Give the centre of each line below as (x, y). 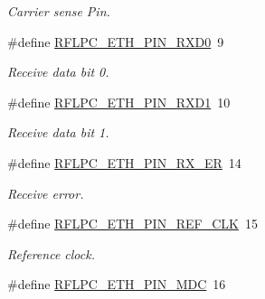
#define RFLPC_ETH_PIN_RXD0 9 (116, 41)
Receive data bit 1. (58, 132)
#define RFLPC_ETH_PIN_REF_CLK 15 (132, 224)
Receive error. (46, 193)
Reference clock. (51, 253)
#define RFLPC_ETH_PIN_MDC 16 (117, 284)
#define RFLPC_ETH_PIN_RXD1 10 (119, 102)
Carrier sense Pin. (59, 11)
